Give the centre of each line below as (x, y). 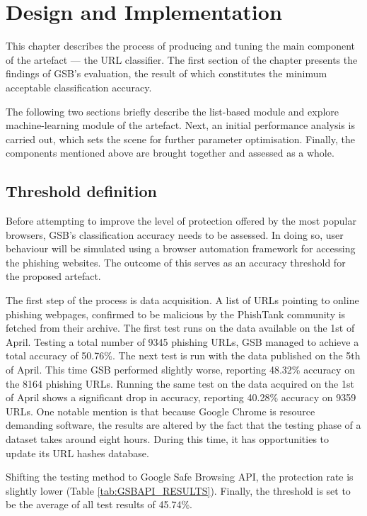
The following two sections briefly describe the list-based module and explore (173, 111)
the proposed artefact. (53, 276)
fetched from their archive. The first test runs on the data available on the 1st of (180, 328)
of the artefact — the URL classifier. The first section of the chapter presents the (182, 59)
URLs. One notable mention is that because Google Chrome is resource (161, 411)
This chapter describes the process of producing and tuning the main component (181, 46)
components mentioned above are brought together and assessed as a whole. (170, 153)
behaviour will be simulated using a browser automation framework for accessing (181, 248)
